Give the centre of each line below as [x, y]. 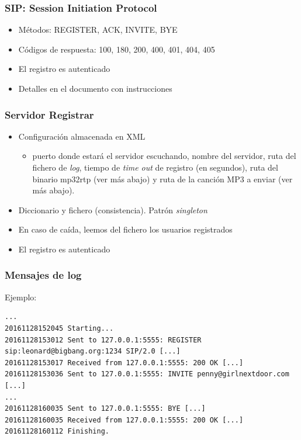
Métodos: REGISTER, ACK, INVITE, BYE [98, 30]
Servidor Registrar [49, 114]
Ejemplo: [21, 297]
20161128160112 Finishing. [57, 432]
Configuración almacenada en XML [82, 136]
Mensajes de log [43, 275]
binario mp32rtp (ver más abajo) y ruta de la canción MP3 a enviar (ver [162, 179]
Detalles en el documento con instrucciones [95, 88]
